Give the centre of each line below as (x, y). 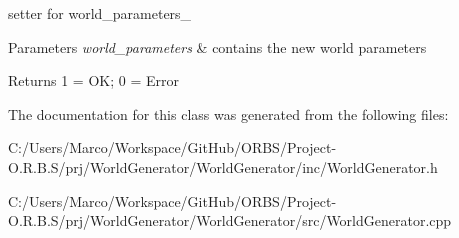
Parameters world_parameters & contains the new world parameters (217, 46)
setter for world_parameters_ (100, 13)
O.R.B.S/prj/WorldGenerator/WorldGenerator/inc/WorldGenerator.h (223, 166)
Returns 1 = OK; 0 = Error (93, 80)
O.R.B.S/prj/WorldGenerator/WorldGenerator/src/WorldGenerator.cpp (230, 220)
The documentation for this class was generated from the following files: (228, 113)
